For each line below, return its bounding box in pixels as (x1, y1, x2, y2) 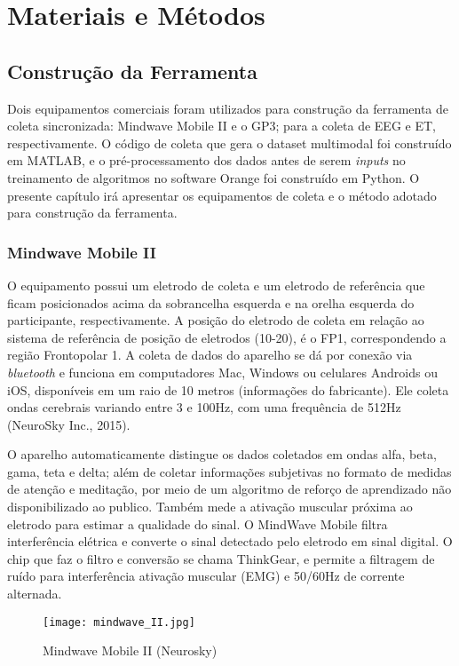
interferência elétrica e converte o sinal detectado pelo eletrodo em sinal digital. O (7, 532, 453, 551)
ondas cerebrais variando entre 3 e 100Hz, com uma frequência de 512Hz (7, 398, 401, 416)
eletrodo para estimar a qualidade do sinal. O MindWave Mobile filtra (7, 514, 388, 533)
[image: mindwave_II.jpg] (43, 615, 195, 629)
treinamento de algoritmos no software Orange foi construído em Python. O (7, 168, 420, 186)
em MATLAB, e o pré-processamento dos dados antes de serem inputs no (7, 151, 406, 170)
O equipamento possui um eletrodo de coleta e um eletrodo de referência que (7, 275, 425, 294)
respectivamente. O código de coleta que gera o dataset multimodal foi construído (7, 133, 452, 152)
